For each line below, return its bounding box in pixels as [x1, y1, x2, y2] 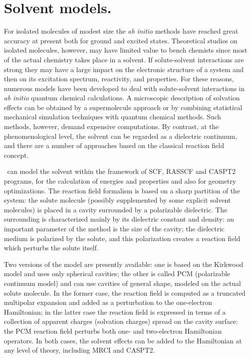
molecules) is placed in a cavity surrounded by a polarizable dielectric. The [4, 204, 227, 214]
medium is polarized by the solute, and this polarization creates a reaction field [4, 233, 240, 243]
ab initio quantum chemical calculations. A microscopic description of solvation [4, 93, 240, 103]
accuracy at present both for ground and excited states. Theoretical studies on [4, 35, 238, 45]
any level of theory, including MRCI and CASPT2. [4, 345, 155, 355]
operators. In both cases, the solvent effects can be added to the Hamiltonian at [4, 335, 242, 345]
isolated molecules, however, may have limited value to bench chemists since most [4, 45, 248, 55]
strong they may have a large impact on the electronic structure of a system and [4, 64, 244, 74]
